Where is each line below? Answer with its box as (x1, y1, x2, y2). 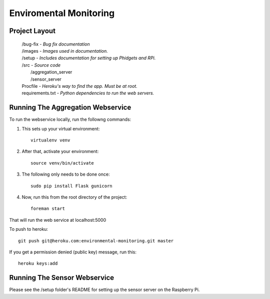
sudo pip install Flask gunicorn (30, 183, 112, 189)
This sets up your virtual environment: (21, 125, 100, 131)
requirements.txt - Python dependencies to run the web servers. (21, 90, 154, 96)
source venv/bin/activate (30, 160, 94, 166)
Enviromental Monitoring (9, 8, 115, 19)
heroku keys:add (18, 261, 58, 266)
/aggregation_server (30, 69, 72, 75)
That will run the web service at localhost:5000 (9, 217, 106, 223)
